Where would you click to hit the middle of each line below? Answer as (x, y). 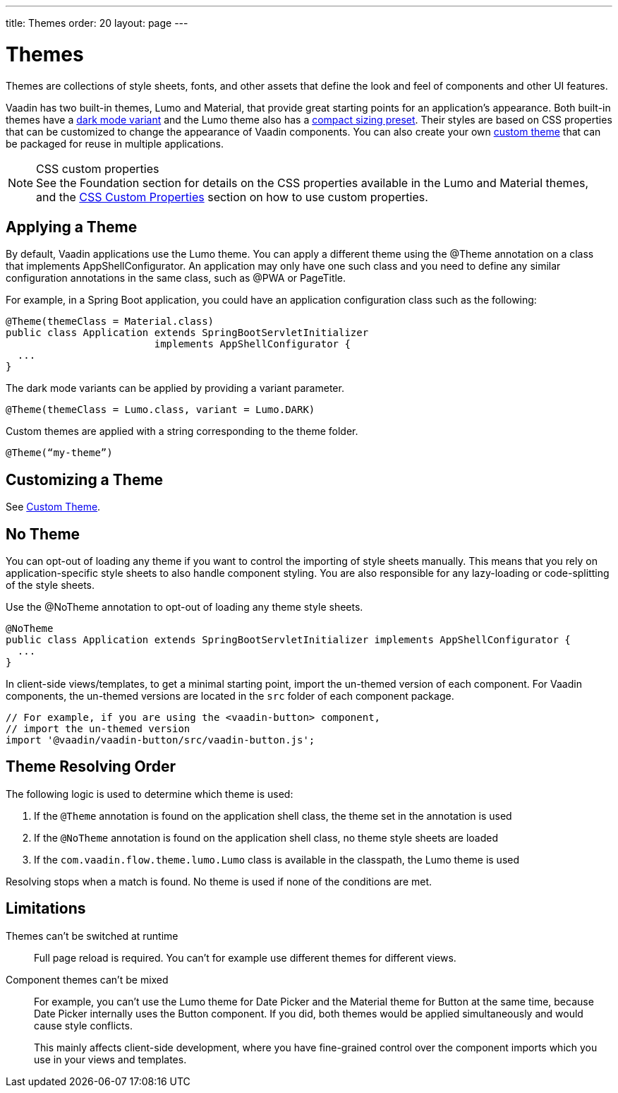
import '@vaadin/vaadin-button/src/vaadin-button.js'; (160, 740)
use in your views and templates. (110, 1059)
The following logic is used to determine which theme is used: (150, 794)
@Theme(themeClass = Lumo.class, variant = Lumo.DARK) (160, 410)
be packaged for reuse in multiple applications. (115, 143)
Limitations (46, 909)
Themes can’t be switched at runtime (92, 936)
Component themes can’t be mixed (87, 979)
